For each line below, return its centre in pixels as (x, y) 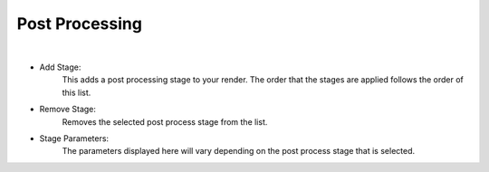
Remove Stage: (68, 110)
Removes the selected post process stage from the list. (165, 121)
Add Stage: (60, 67)
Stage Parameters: (74, 138)
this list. (77, 92)
